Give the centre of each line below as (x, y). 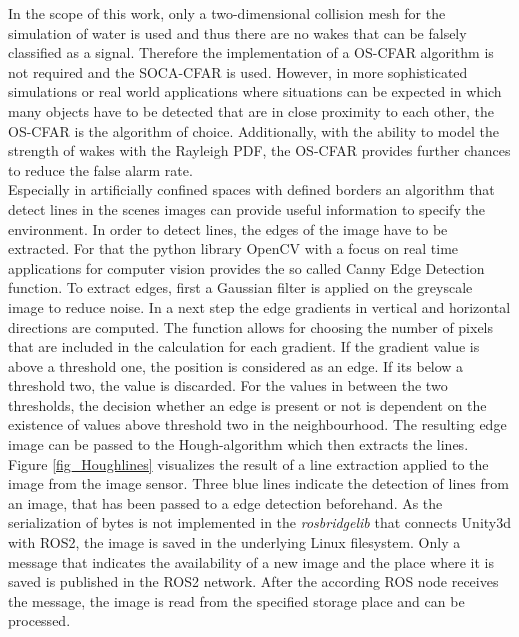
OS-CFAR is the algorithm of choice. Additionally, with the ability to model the (253, 130)
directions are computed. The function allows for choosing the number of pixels (251, 326)
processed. (39, 620)
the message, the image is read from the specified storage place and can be (236, 600)
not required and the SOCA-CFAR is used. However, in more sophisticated (238, 71)
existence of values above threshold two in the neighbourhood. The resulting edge (257, 424)
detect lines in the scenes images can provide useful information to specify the (246, 208)
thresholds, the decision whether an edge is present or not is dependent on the (247, 404)
